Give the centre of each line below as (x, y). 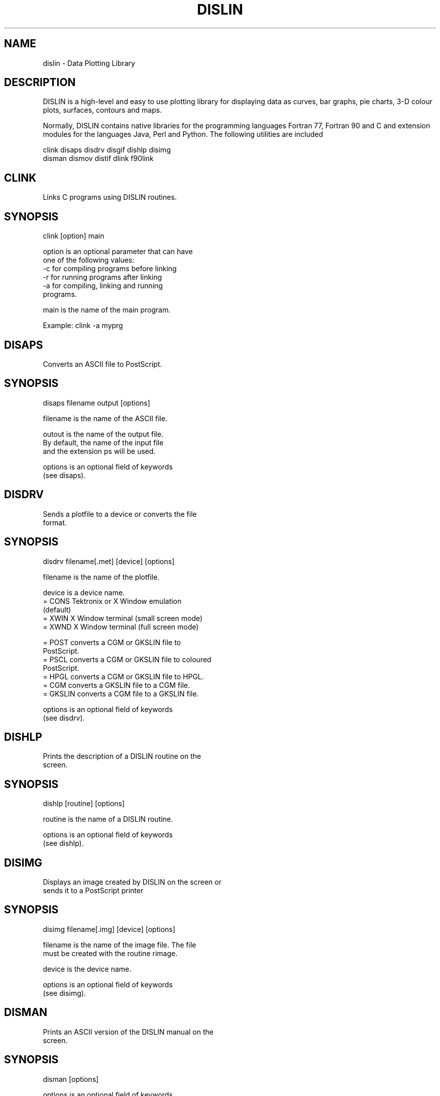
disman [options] (71, 1079)
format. (55, 522)
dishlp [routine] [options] (84, 804)
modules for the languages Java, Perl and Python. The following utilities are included (183, 134)
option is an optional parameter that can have (118, 252)
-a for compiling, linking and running (103, 286)
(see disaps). (64, 475)
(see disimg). (64, 993)
